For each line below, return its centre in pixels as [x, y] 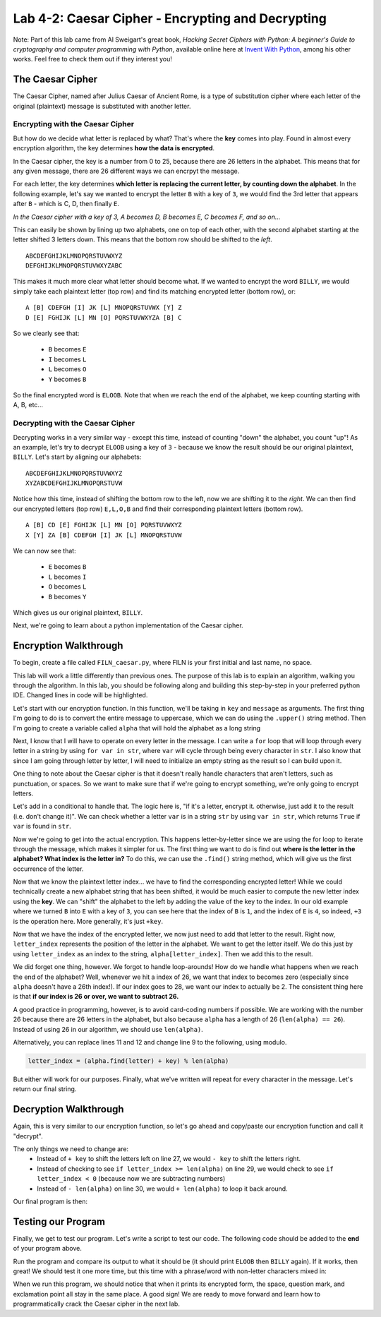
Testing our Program [59, 1221]
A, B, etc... [28, 405]
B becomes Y [67, 596]
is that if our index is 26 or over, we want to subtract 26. [96, 997]
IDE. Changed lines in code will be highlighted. [80, 695]
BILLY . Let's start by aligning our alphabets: [77, 457]
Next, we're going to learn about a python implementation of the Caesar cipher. [128, 625]
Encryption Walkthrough [68, 646]
